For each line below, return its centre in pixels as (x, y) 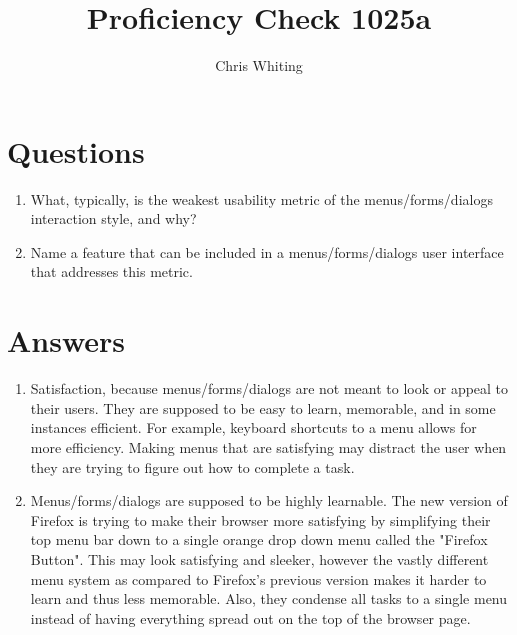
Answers (66, 340)
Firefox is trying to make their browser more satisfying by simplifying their (260, 519)
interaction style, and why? (113, 218)
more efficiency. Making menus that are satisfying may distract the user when (268, 446)
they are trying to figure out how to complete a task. (192, 466)
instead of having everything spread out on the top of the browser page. (250, 617)
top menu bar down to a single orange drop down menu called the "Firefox (259, 539)
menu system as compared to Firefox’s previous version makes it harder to (258, 578)
